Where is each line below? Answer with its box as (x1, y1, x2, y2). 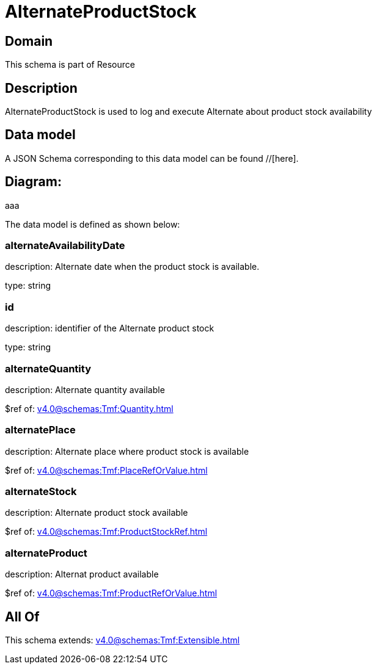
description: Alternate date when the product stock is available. (5, 261, 260, 272)
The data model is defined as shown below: (5, 219, 180, 230)
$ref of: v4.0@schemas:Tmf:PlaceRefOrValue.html (5, 465, 208, 476)
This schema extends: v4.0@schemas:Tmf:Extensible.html (5, 635, 240, 646)
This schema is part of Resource (5, 59, 135, 70)
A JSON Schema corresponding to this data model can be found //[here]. (5, 153, 299, 164)
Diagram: (5, 174, 62, 190)
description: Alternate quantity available (5, 384, 165, 395)
